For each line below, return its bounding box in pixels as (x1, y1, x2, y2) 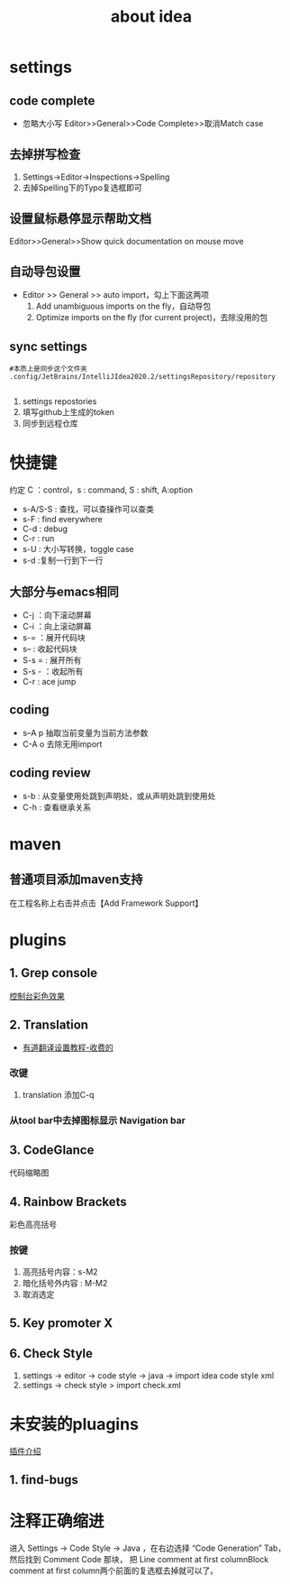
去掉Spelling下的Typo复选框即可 (22, 182, 142, 193)
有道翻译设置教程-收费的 (22, 1042, 114, 1053)
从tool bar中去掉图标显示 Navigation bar (9, 1114, 186, 1127)
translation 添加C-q (22, 1089, 95, 1100)
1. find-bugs (9, 1472, 79, 1487)
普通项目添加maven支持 (9, 872, 143, 888)
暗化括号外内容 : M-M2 (22, 1277, 108, 1288)
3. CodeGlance (9, 1143, 95, 1158)
